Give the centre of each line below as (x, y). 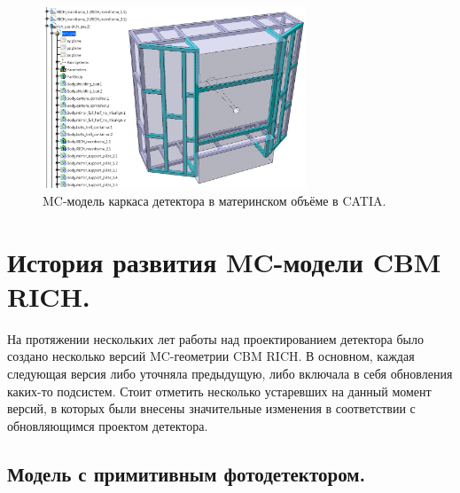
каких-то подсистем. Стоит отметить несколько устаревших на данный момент (219, 391)
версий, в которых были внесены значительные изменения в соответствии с (211, 408)
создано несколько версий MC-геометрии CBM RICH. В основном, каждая (211, 356)
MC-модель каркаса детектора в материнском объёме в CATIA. (214, 200)
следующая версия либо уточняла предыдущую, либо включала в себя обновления (230, 374)
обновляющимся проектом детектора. (108, 425)
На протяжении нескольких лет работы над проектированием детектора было (215, 338)
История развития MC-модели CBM (224, 261)
